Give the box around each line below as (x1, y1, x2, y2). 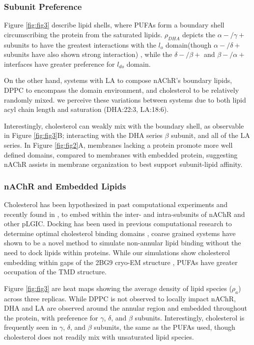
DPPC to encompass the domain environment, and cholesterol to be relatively (4, 84, 239, 95)
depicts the (182, 29, 216, 39)
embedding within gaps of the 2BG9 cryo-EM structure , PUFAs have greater (4, 257, 238, 267)
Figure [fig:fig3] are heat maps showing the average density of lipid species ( (4, 283, 232, 293)
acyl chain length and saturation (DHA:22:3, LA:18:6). (4, 104, 169, 114)
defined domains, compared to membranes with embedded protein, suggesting (4, 149, 238, 159)
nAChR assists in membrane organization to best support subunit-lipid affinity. (4, 159, 243, 169)
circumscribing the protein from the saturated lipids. (4, 29, 163, 39)
